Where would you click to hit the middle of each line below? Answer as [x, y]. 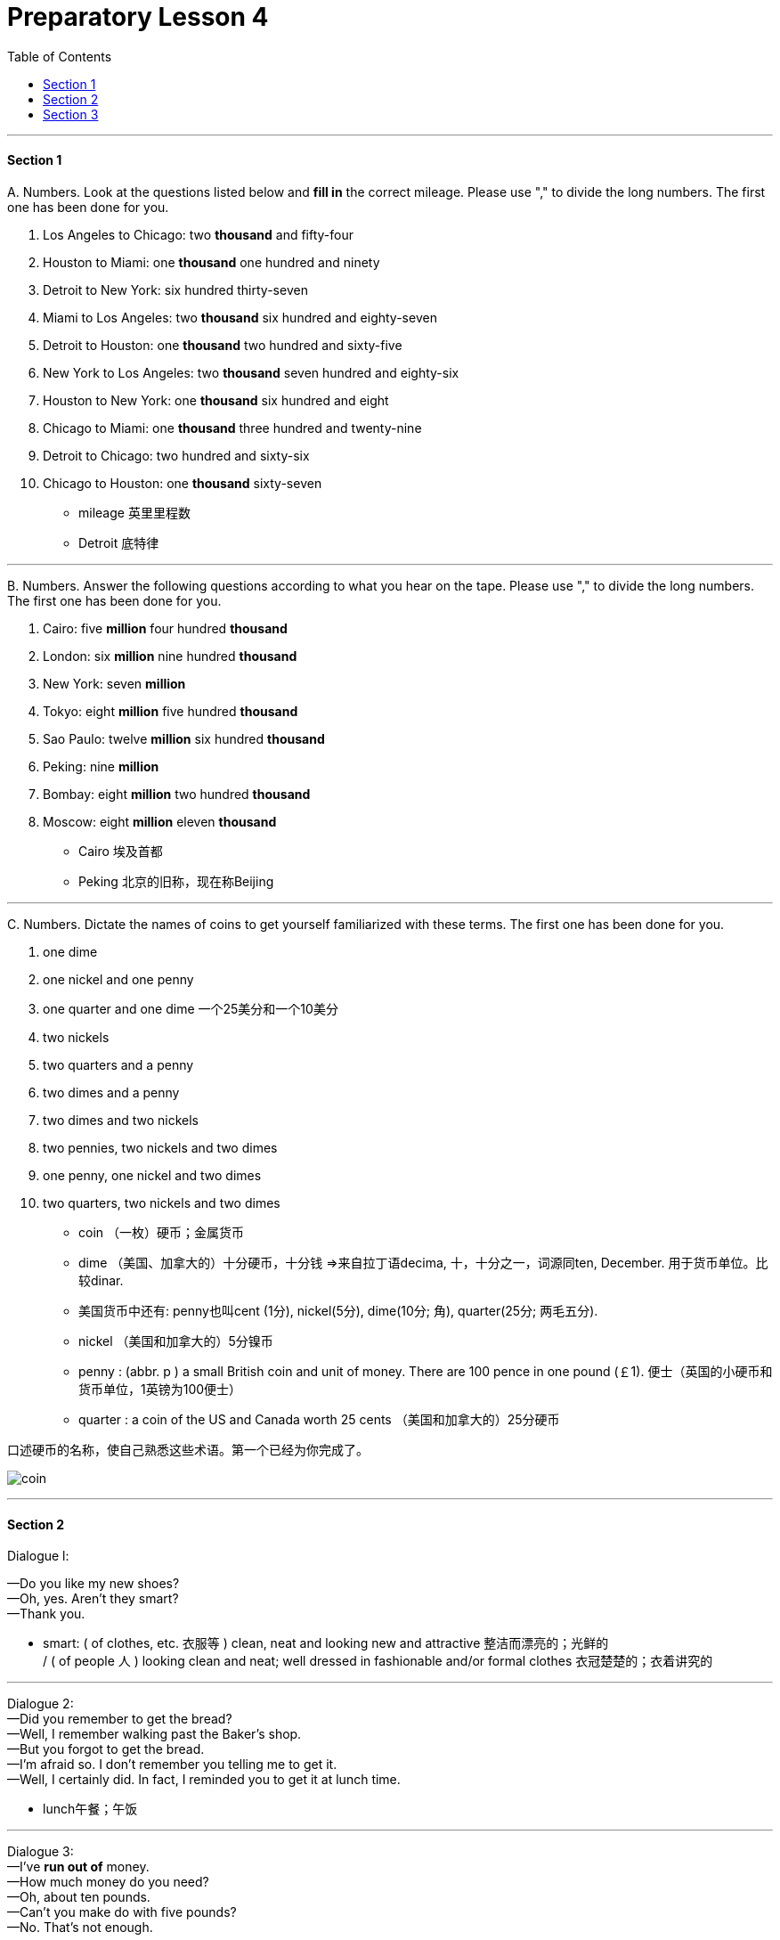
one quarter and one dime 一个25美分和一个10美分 [191, 1008]
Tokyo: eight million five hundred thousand [171, 711]
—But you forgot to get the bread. [106, 1749]
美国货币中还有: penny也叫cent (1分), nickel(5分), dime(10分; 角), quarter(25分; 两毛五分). [338, 1310]
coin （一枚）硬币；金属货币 [161, 1232]
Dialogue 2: [41, 1704]
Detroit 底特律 [119, 542]
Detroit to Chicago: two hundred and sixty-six [176, 455]
